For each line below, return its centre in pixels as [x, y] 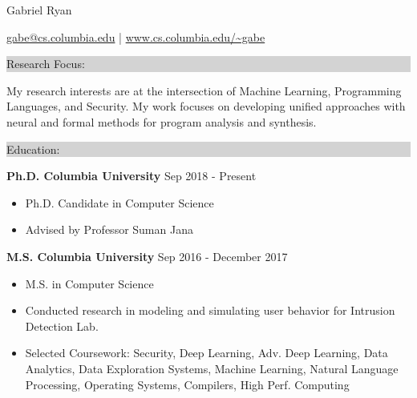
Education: [33, 149]
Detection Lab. [62, 326]
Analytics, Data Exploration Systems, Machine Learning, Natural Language [212, 368]
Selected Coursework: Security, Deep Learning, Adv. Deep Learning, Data [206, 353]
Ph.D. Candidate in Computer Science [119, 202]
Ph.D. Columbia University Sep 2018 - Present [132, 176]
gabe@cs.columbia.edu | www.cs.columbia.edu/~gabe [136, 36]
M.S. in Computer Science [89, 283]
